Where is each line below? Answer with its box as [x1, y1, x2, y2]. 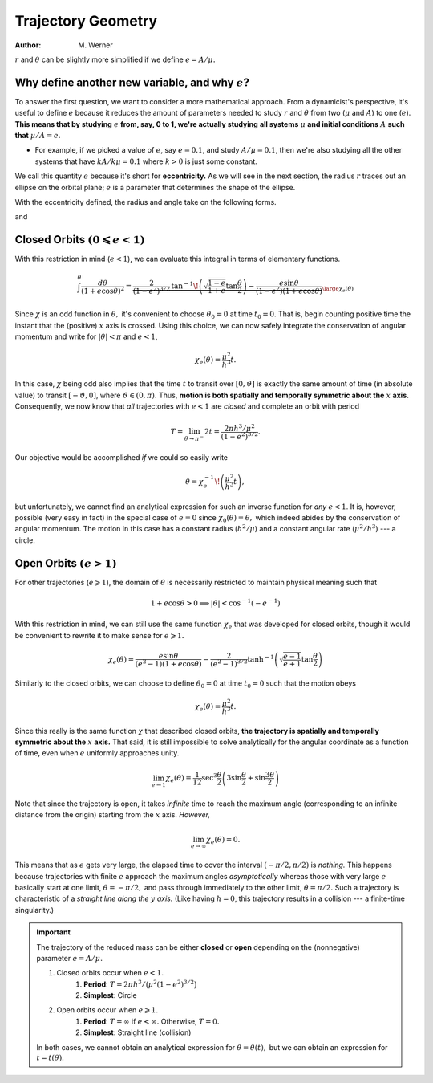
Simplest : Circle [83, 991, 137, 1000]
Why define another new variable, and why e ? [14, 75, 250, 89]
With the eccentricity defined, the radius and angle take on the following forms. [14, 197, 277, 206]
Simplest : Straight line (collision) [83, 1028, 192, 1037]
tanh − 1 [247, 653, 274, 664]
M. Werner [78, 40, 114, 50]
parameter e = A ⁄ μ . [36, 953, 103, 963]
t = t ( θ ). [36, 1053, 64, 1063]
